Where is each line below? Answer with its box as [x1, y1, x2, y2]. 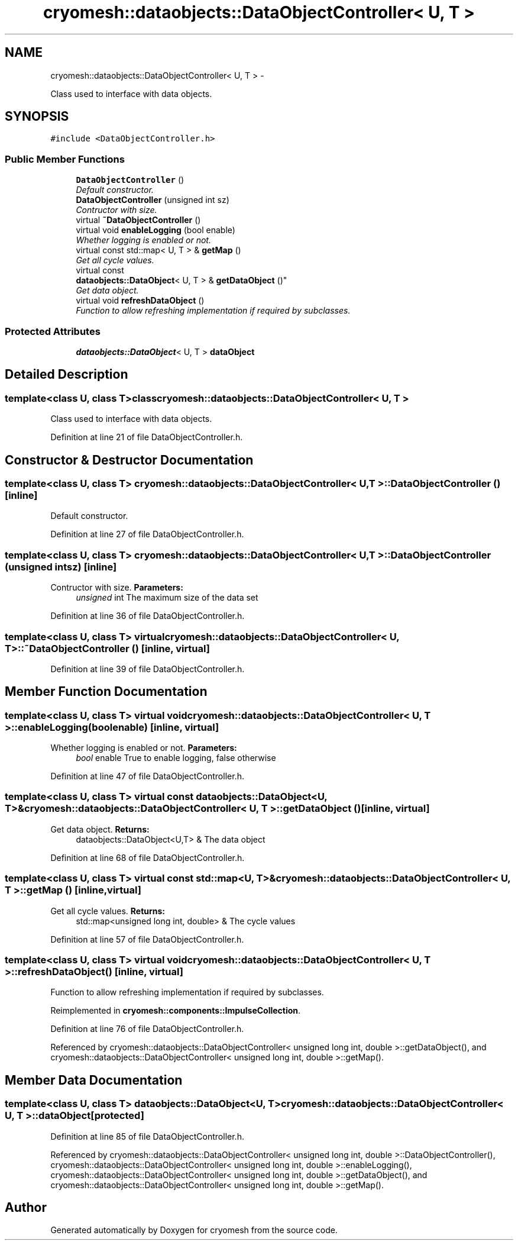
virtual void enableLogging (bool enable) [76, 225, 235, 236]
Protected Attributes [5, 325, 101, 337]
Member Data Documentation [5, 1072, 183, 1088]
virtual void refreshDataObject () [76, 295, 205, 306]
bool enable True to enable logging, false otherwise [76, 753, 276, 763]
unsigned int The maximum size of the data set [76, 592, 258, 603]
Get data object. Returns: [50, 824, 150, 834]
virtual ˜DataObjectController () [76, 215, 201, 225]
